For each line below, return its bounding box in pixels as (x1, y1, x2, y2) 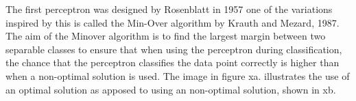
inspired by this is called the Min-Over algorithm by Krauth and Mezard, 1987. (5, 15, 340, 29)
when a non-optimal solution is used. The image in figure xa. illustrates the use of (5, 68, 350, 83)
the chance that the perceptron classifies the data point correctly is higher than (5, 55, 340, 70)
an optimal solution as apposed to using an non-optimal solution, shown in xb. (5, 82, 336, 96)
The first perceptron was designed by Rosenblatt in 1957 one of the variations (5, 2, 333, 16)
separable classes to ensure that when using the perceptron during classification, (5, 42, 342, 56)
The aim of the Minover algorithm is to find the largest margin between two (5, 29, 326, 43)
